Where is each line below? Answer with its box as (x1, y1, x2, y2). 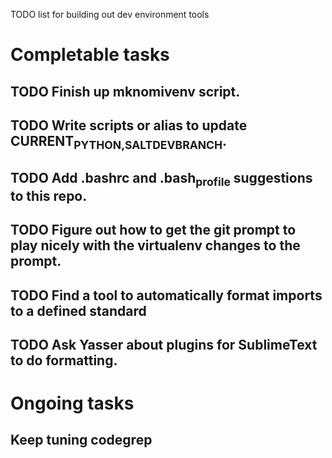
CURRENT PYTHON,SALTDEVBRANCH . (10, 132, 228, 153)
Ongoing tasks (10, 392, 135, 415)
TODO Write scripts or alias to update (10, 117, 248, 134)
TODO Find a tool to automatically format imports (10, 287, 323, 304)
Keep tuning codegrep (10, 432, 153, 449)
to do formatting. (10, 352, 118, 369)
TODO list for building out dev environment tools (10, 9, 210, 20)
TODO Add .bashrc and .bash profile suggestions (10, 169, 313, 189)
